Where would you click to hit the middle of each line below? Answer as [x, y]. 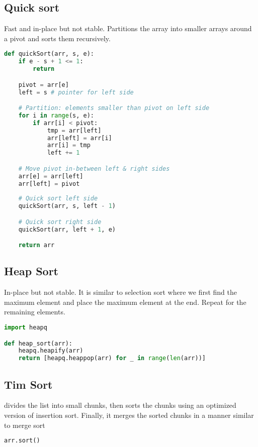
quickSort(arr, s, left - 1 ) [67, 206]
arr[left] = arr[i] [79, 138]
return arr [36, 245]
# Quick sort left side [58, 199]
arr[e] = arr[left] [51, 176]
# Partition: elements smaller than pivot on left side [114, 108]
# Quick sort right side [60, 222]
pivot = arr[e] [44, 85]
